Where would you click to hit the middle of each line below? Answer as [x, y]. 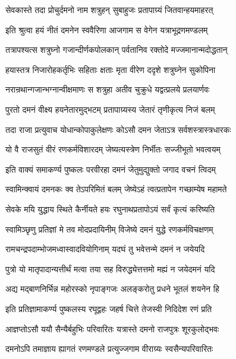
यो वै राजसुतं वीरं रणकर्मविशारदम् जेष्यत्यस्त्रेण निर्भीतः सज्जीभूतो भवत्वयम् [113, 149]
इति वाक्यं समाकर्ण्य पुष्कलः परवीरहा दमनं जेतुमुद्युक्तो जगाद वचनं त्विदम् [111, 169]
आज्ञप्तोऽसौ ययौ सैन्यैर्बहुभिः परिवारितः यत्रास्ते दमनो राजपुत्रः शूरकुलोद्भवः [112, 328]
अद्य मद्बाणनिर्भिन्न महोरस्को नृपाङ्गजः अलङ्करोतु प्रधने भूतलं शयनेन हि [112, 289]
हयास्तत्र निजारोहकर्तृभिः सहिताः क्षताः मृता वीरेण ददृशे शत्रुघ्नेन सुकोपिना [111, 69]
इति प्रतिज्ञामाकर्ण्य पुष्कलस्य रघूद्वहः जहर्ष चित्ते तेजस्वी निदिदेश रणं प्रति [109, 308]
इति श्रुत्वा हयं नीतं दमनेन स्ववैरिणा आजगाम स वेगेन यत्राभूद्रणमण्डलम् [107, 29]
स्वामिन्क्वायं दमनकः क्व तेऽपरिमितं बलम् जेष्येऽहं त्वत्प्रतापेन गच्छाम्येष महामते [116, 189]
